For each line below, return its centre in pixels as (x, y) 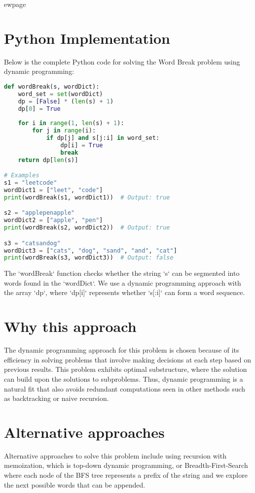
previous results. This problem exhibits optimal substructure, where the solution (126, 369)
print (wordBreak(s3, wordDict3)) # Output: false (89, 258)
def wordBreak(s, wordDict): (52, 86)
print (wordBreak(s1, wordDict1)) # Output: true (87, 197)
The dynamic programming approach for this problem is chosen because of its (122, 350)
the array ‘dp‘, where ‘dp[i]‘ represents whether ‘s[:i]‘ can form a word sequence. (125, 292)
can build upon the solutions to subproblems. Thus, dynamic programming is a (124, 378)
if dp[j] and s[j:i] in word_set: (103, 138)
